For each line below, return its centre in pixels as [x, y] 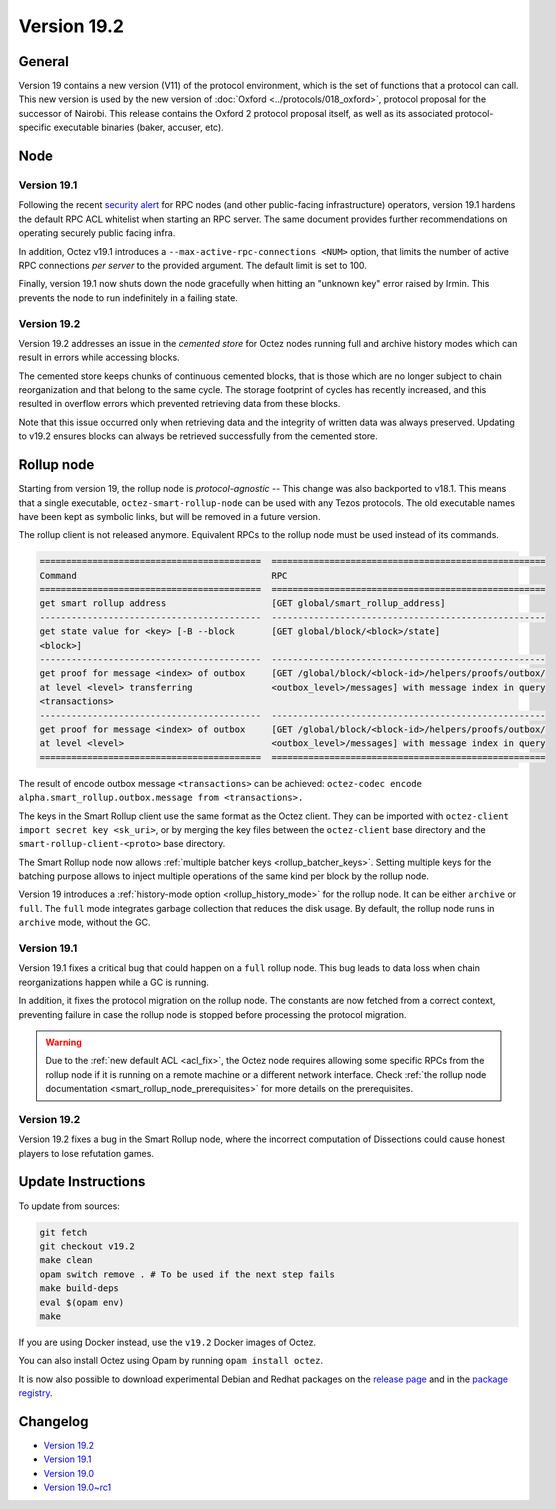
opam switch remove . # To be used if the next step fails [187, 1274]
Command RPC [163, 575]
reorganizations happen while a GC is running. [114, 982]
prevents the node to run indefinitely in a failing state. [128, 297]
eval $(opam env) [82, 1302]
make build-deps [79, 1288]
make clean [66, 1260]
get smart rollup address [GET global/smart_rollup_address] [242, 603]
